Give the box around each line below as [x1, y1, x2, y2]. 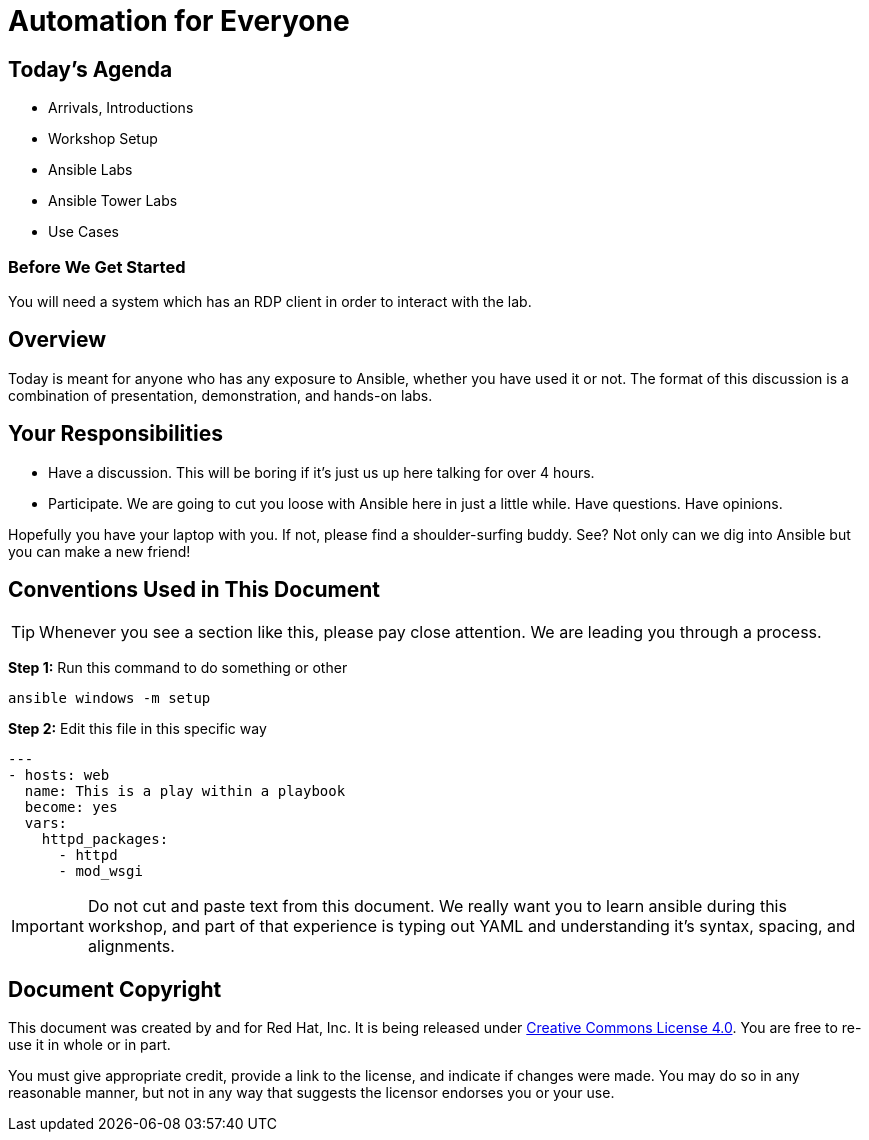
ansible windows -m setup [8, 690, 211, 707]
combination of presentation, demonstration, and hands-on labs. [8, 386, 433, 404]
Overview [8, 327, 107, 353]
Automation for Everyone [8, 4, 350, 38]
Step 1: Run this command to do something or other [8, 659, 348, 677]
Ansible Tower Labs [48, 192, 178, 210]
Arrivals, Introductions [48, 99, 194, 117]
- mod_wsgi [58, 863, 143, 880]
